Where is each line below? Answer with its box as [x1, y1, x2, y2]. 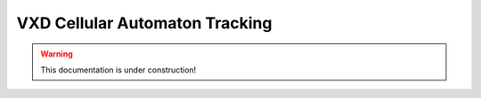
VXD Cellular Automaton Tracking [16, 13, 273, 33]
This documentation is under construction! [40, 64, 197, 75]
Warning [40, 49, 73, 59]
